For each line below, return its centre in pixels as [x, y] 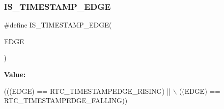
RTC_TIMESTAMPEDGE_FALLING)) [66, 100]
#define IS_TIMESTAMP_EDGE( [58, 25]
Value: [15, 74]
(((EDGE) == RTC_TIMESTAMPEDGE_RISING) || [87, 91]
